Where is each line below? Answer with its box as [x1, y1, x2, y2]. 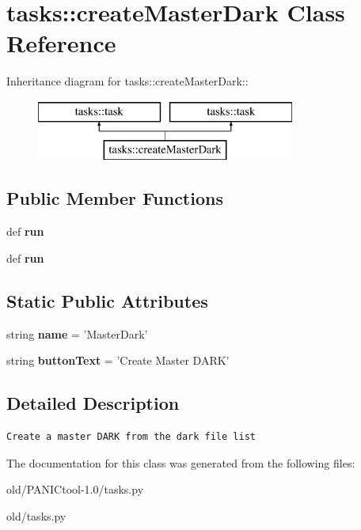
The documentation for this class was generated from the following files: [6, 454, 355, 471]
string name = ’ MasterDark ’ [6, 325, 148, 342]
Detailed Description [6, 391, 180, 415]
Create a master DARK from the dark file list [6, 431, 256, 443]
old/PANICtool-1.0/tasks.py [6, 481, 144, 498]
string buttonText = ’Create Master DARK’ [6, 352, 230, 369]
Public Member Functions [6, 186, 223, 210]
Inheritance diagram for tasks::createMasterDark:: [6, 73, 249, 89]
